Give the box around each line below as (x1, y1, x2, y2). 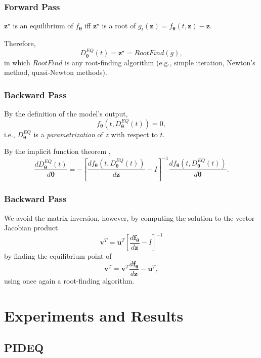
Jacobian (4, 222, 31, 233)
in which (4, 57, 30, 67)
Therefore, (4, 38, 36, 49)
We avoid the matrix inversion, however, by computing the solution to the (4, 212, 234, 223)
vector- (235, 212, 257, 223)
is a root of (102, 20, 136, 31)
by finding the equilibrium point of (4, 251, 112, 261)
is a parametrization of (33, 129, 103, 139)
